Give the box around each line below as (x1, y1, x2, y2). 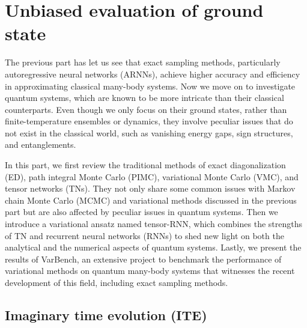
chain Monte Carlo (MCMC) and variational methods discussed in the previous (5, 193, 297, 206)
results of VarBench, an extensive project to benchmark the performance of (5, 252, 282, 265)
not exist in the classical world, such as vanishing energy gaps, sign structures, (5, 126, 293, 139)
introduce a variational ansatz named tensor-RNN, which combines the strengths (5, 217, 302, 230)
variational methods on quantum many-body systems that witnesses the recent (5, 264, 295, 277)
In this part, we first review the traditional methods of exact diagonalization (5, 159, 286, 171)
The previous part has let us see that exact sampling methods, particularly (5, 56, 281, 68)
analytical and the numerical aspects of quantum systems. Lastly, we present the (5, 241, 302, 254)
